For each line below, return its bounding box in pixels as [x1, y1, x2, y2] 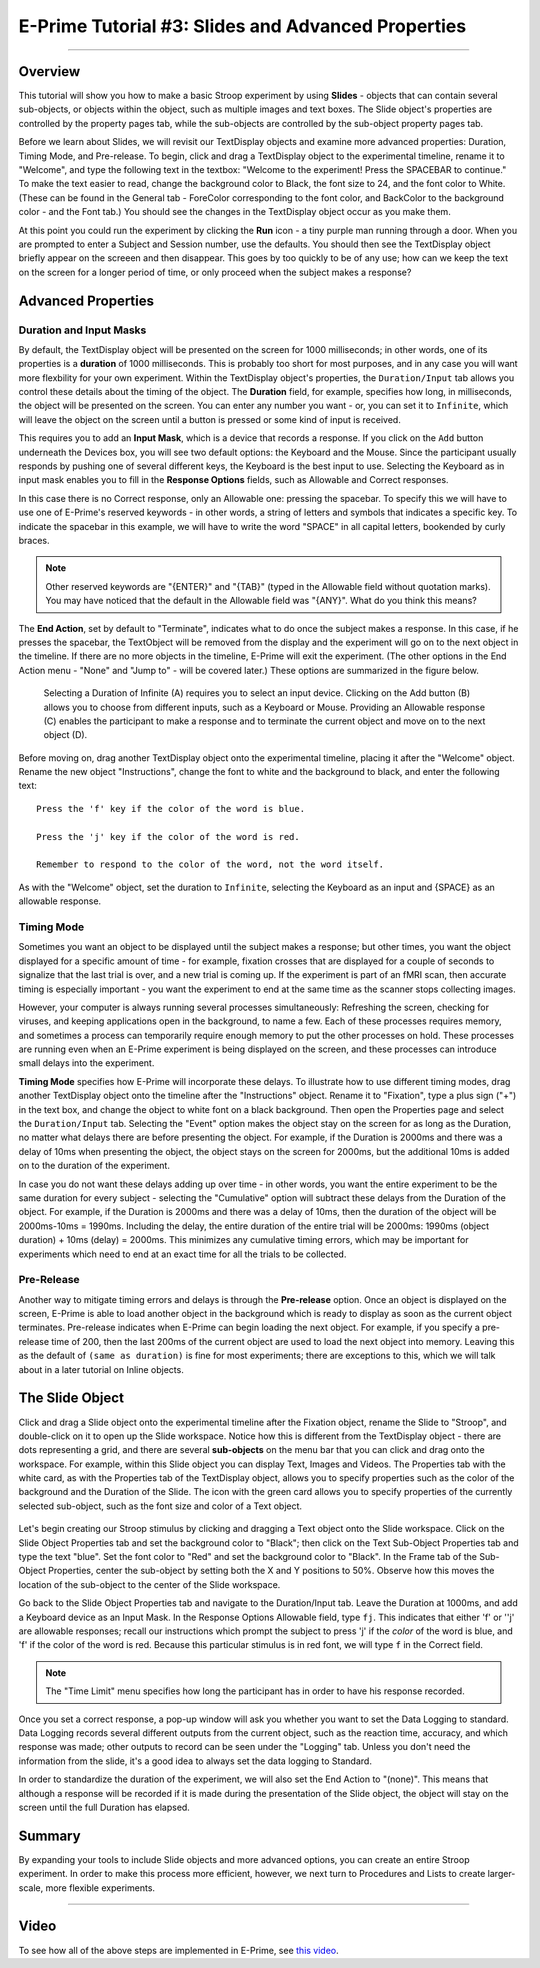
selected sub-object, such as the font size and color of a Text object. [18, 1500, 303, 1512]
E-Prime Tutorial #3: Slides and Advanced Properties [18, 15, 467, 37]
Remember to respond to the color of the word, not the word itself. [36, 859, 385, 870]
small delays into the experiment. [18, 1057, 155, 1069]
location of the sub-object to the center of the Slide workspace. [18, 1578, 281, 1590]
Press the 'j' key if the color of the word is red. [36, 831, 300, 842]
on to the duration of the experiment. [18, 1160, 170, 1172]
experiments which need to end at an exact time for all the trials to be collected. [18, 1248, 347, 1260]
